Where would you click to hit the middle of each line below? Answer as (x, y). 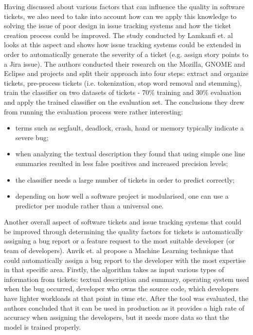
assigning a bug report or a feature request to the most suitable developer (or (119, 241)
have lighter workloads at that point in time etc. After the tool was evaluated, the (126, 298)
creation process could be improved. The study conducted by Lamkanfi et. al (118, 35)
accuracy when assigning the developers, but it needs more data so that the (117, 317)
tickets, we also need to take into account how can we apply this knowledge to (120, 16)
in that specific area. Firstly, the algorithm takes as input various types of (114, 270)
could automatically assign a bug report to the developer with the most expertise (125, 260)
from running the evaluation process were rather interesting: (94, 111)
